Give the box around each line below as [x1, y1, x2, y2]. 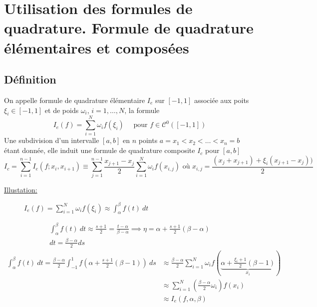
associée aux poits [194, 94, 249, 105]
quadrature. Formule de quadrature [4, 17, 254, 38]
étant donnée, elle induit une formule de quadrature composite [4, 145, 195, 155]
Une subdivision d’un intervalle [4, 135, 99, 145]
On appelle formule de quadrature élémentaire [4, 94, 145, 105]
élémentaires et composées [4, 37, 189, 57]
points [138, 135, 158, 145]
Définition [4, 71, 56, 87]
